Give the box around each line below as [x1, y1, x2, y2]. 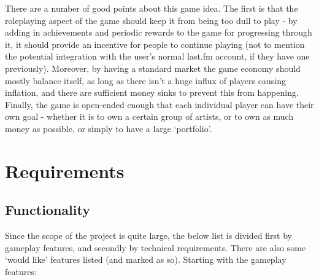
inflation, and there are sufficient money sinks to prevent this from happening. [5, 86, 299, 99]
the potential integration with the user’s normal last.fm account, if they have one [5, 50, 310, 63]
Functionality [5, 200, 90, 219]
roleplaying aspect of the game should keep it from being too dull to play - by [5, 14, 298, 26]
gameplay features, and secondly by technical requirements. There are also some [5, 241, 306, 254]
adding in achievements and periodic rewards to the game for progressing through [5, 26, 312, 39]
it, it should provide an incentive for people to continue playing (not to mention [5, 37, 305, 50]
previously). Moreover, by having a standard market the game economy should [5, 61, 301, 74]
